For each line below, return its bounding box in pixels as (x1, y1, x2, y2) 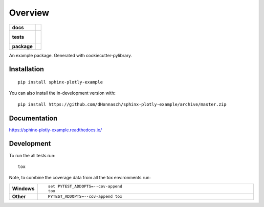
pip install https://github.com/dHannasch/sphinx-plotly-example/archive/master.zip (18, 102, 227, 107)
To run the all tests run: (9, 152, 56, 158)
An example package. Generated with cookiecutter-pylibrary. (9, 52, 132, 58)
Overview (9, 7, 49, 18)
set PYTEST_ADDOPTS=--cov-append (48, 184, 122, 189)
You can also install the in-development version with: (9, 90, 116, 96)
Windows (12, 185, 35, 192)
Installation (9, 65, 44, 73)
